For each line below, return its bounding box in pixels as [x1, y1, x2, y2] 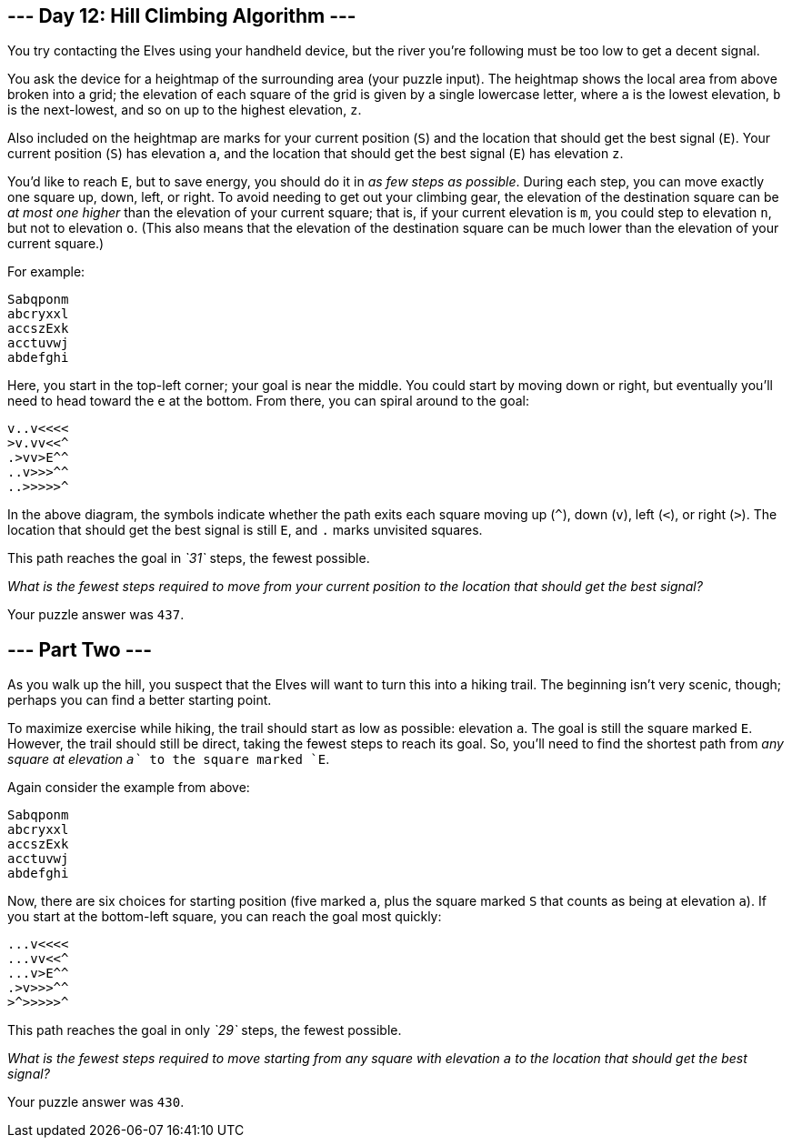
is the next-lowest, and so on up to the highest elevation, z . [7, 102, 362, 118]
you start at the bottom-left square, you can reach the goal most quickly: [7, 909, 442, 925]
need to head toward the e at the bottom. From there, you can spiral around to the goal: [7, 393, 529, 409]
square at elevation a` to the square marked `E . [7, 751, 330, 768]
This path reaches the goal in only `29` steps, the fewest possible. [7, 1022, 402, 1039]
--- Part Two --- [7, 638, 153, 661]
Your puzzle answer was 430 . [7, 1094, 185, 1110]
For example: [7, 264, 85, 280]
